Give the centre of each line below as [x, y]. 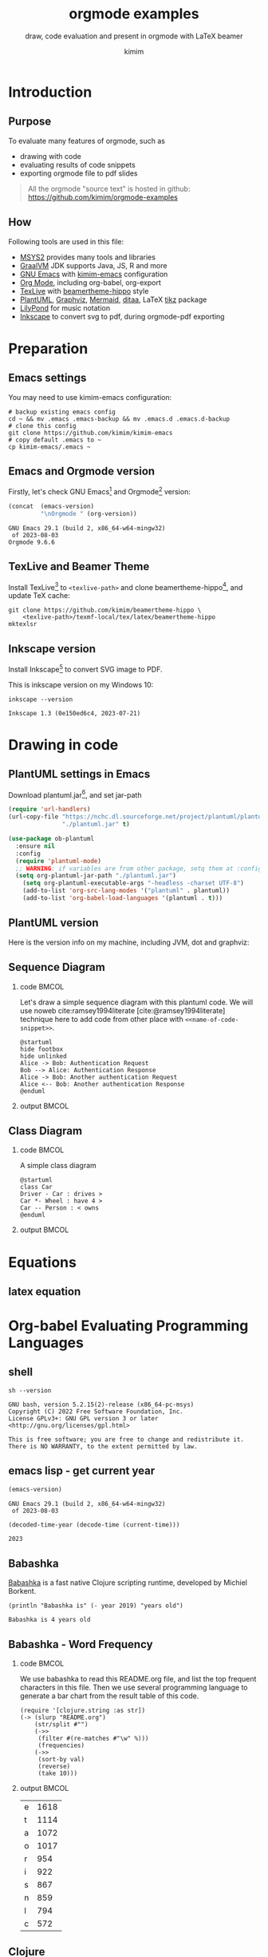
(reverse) [54, 1767]
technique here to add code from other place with [101, 1019]
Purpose [30, 122]
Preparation [48, 349]
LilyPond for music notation [65, 307]
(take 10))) [58, 1773]
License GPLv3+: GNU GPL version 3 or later [83, 1418]
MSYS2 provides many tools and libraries [87, 257]
